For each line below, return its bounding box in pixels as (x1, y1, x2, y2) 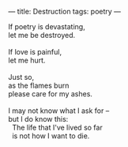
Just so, (8, 73, 34, 81)
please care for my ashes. (8, 89, 93, 98)
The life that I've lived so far (11, 122, 103, 132)
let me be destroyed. (8, 31, 76, 40)
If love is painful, (8, 47, 62, 56)
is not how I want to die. (11, 131, 90, 141)
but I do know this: (8, 115, 69, 123)
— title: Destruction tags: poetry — (8, 7, 121, 16)
